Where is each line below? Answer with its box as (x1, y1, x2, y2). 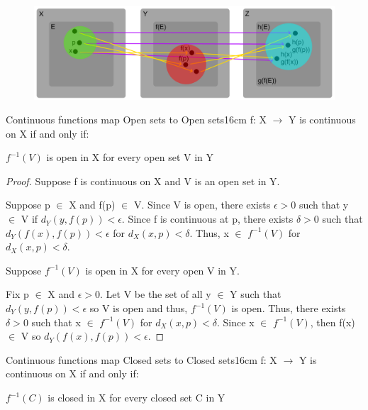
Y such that (230, 287, 281, 301)
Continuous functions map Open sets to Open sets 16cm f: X (6, 112, 267, 127)
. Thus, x (189, 225, 229, 240)
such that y (299, 197, 349, 212)
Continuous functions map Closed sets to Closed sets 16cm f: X (6, 352, 277, 367)
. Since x (217, 314, 255, 329)
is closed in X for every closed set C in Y (48, 390, 225, 404)
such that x (31, 314, 81, 329)
